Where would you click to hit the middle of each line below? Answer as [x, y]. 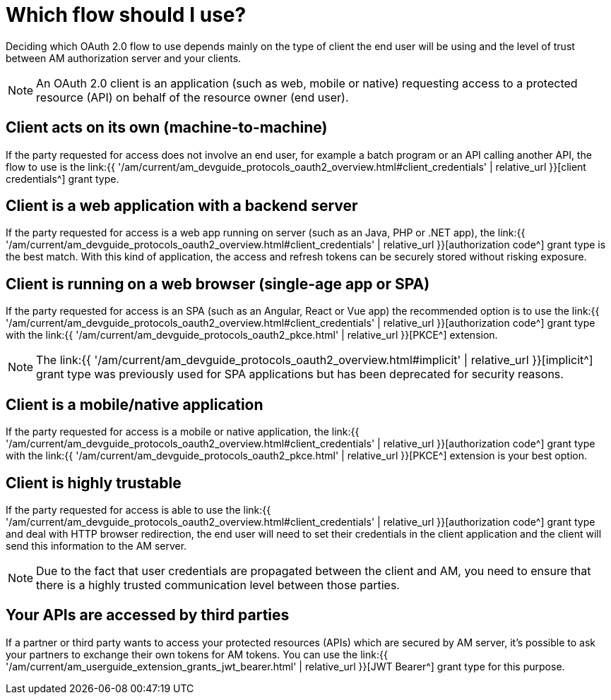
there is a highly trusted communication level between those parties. [218, 585]
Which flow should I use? [126, 15]
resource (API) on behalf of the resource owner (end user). [192, 97]
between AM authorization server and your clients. [124, 58]
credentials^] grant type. [63, 179]
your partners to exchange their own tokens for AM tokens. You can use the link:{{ [197, 654]
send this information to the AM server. [96, 545]
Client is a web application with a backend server [182, 206]
